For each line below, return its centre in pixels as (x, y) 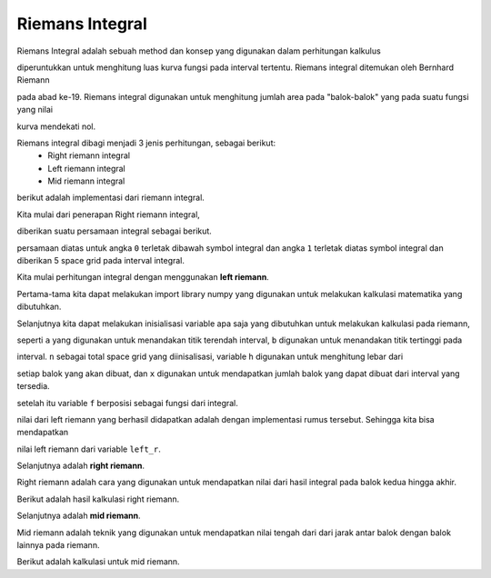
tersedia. (33, 386)
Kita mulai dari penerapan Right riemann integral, (108, 214)
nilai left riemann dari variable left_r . (89, 449)
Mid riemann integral (86, 181)
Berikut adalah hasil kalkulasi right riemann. (98, 499)
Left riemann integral (87, 168)
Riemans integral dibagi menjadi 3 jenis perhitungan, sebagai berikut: (146, 143)
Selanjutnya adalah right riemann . (81, 466)
